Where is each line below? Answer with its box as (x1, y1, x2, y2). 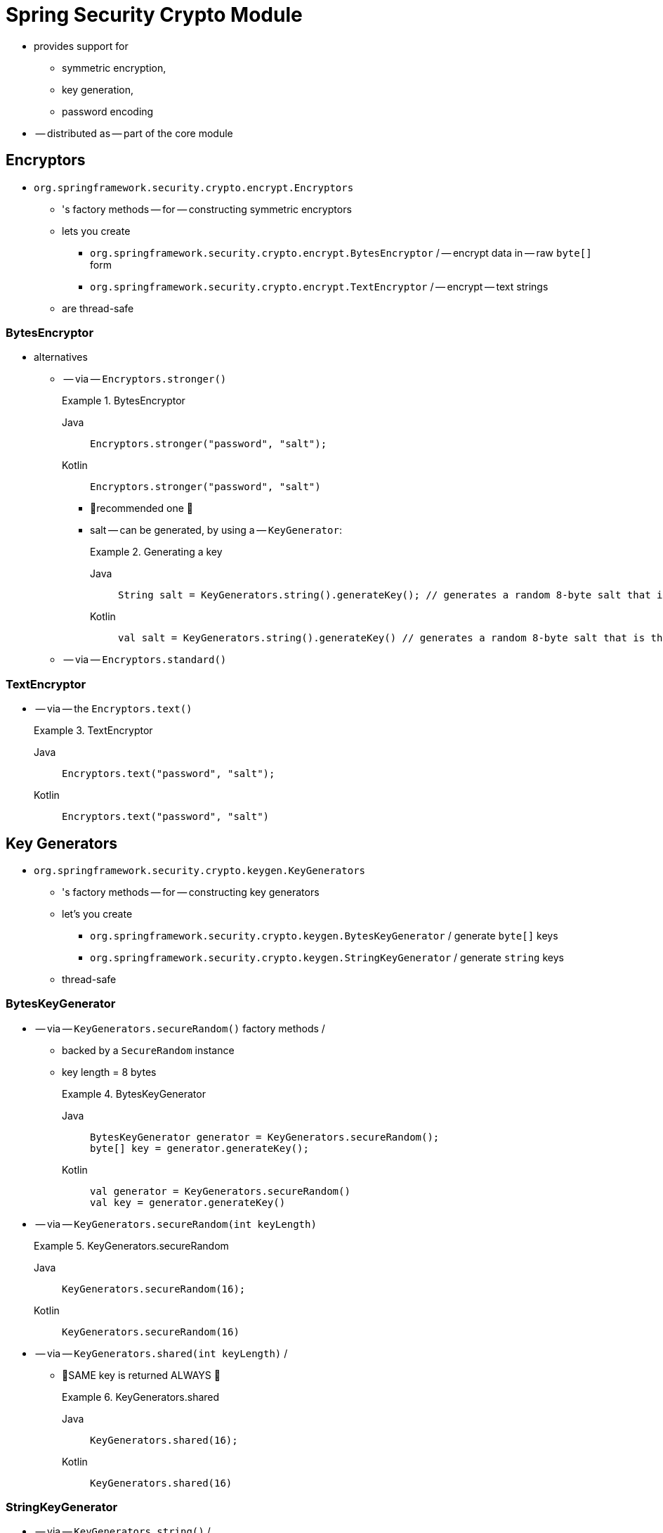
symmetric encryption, (62, 61, 166, 74)
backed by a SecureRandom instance (62, 1044, 235, 1056)
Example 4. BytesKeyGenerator (62, 1087, 206, 1100)
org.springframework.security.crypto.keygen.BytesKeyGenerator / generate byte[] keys (90, 929, 558, 942)
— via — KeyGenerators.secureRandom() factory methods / (35, 1022, 325, 1034)
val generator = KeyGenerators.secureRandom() (90, 1185, 350, 1197)
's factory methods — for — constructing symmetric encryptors (62, 203, 352, 215)
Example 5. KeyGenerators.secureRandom (34, 1239, 229, 1252)
